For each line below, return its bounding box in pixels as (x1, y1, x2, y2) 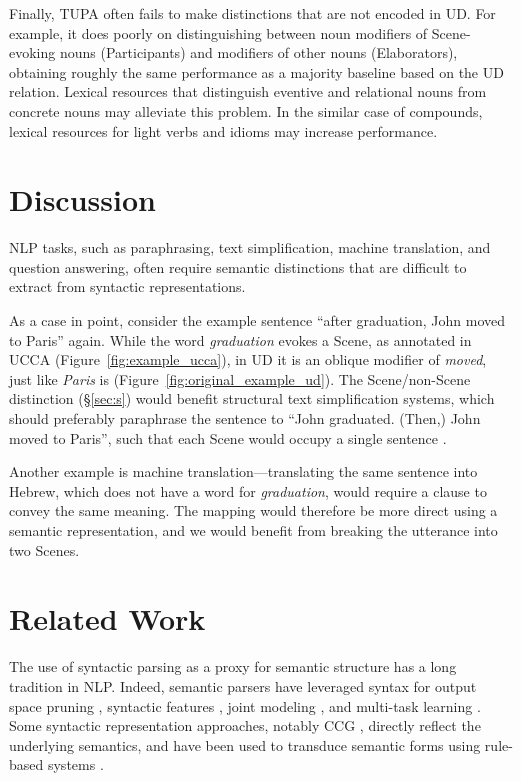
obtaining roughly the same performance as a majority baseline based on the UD (9, 61, 504, 82)
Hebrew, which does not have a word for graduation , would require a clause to (9, 480, 487, 501)
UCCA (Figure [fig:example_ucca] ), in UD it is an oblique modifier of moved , (9, 349, 487, 370)
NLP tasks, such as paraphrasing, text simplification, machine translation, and (9, 237, 491, 258)
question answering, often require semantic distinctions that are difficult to (9, 256, 467, 277)
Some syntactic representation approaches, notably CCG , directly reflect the (9, 715, 481, 736)
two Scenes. (9, 539, 80, 560)
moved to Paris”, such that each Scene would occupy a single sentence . (9, 427, 447, 448)
